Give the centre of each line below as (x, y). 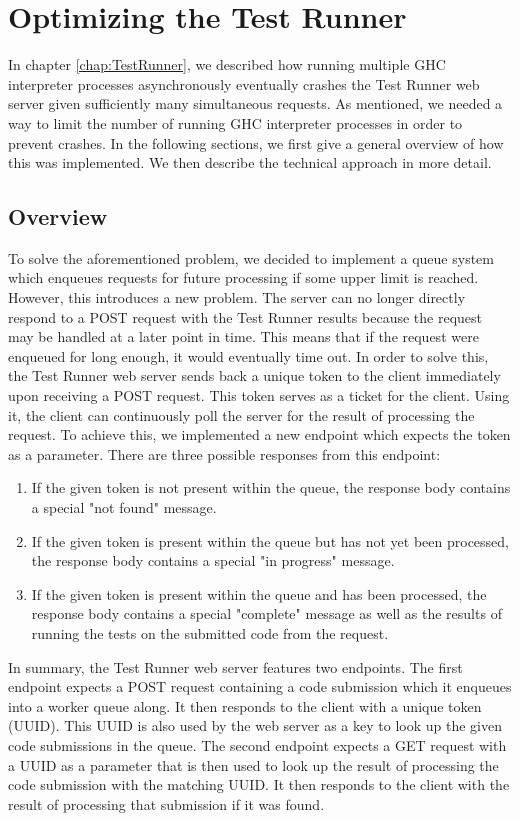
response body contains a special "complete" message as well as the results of (266, 613)
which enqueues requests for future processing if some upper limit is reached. (243, 277)
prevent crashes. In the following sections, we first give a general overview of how (256, 142)
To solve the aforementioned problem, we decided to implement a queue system (251, 257)
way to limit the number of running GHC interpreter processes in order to (235, 122)
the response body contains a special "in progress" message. (213, 560)
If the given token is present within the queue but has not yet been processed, (270, 540)
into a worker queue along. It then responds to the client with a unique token (245, 705)
